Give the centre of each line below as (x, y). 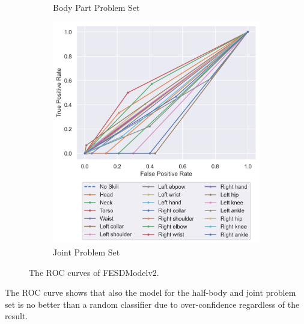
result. (17, 316)
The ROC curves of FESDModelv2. (94, 272)
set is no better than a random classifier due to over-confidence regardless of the (152, 304)
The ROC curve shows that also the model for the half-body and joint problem (150, 292)
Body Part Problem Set (96, 7)
